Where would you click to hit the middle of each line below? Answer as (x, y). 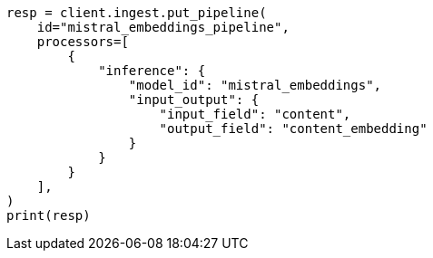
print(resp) (49, 215)
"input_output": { (194, 100)
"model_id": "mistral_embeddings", (255, 85)
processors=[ (83, 42)
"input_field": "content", (255, 114)
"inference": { (152, 71)
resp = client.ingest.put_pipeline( (137, 13)
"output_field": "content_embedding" (293, 129)
